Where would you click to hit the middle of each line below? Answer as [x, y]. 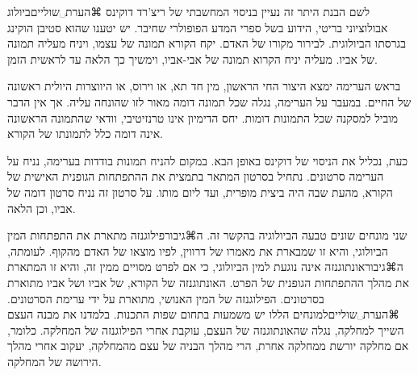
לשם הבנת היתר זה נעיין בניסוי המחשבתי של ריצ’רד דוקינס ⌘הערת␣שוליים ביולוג [188, 11]
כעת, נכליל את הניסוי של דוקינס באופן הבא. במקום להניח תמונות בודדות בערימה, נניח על [208, 160]
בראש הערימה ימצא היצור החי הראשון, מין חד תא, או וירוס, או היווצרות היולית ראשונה [204, 86]
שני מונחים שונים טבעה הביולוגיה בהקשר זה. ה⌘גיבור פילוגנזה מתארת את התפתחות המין [207, 235]
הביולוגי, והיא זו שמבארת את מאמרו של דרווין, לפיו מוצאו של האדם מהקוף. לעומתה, [198, 250]
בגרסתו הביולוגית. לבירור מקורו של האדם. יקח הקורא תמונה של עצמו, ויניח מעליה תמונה [207, 43]
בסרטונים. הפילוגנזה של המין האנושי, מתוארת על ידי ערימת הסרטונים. [166, 298]
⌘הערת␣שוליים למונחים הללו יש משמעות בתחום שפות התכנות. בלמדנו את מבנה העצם [204, 314]
